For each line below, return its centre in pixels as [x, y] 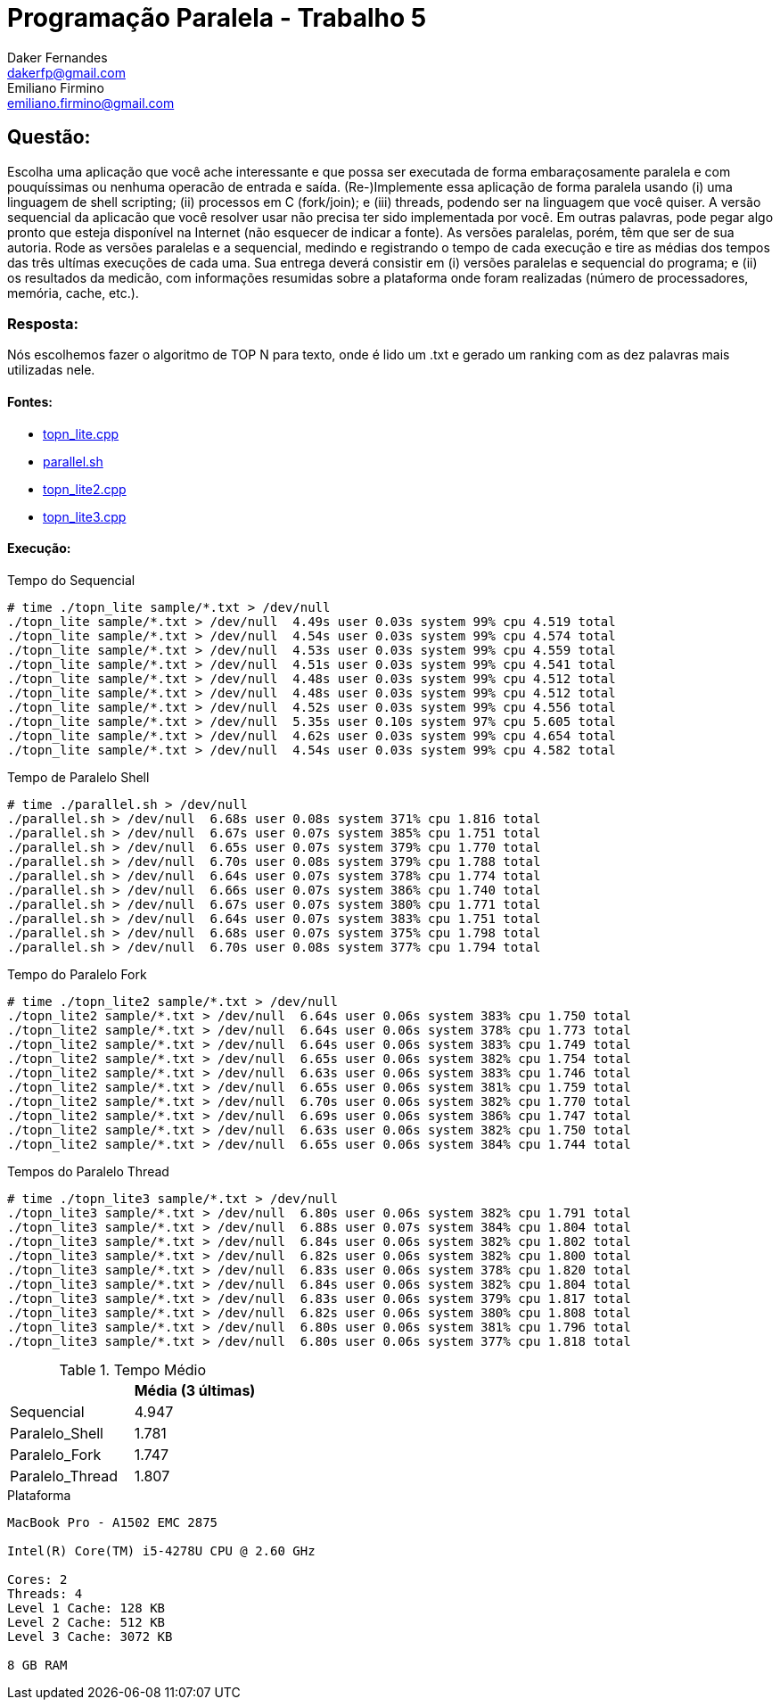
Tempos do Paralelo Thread [88, 1171]
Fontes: [30, 401]
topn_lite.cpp [81, 433]
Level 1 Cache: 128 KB [86, 1608]
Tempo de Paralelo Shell [78, 777]
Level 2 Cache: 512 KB [86, 1622]
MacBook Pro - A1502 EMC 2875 [113, 1522]
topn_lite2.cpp [85, 489]
